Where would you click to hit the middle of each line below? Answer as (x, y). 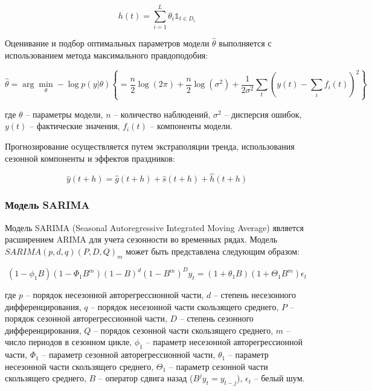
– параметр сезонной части (218, 366)
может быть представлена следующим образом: (213, 251)
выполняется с (245, 43)
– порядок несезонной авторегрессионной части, (115, 295)
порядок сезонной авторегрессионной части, (86, 318)
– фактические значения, (75, 126)
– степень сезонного (216, 318)
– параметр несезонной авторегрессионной (224, 342)
